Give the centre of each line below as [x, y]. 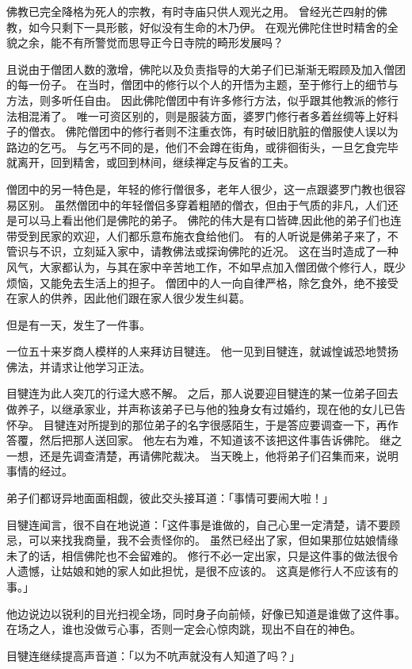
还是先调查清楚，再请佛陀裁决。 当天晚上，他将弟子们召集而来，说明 [219, 455]
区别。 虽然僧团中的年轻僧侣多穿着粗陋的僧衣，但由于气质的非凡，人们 [202, 204]
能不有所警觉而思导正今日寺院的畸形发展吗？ [167, 42]
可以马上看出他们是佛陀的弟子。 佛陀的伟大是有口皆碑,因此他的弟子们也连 [209, 220]
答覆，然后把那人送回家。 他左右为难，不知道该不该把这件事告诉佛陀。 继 [199, 440]
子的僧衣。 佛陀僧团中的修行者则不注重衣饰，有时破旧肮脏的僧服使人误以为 [202, 131]
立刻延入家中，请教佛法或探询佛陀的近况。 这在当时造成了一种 [235, 251]
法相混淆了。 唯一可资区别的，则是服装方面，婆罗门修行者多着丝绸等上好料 [202, 115]
